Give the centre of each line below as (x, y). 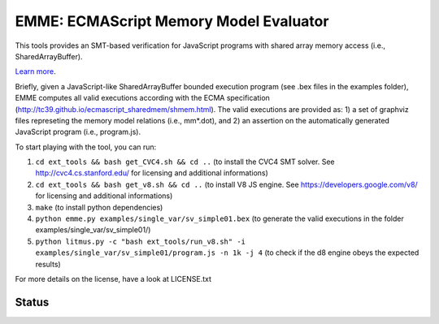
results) (48, 264)
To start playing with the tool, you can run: (86, 147)
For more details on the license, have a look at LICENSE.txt (113, 279)
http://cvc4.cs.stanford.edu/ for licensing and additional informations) (152, 173)
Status (32, 302)
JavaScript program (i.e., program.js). (78, 132)
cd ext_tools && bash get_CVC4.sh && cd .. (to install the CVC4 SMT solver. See (185, 162)
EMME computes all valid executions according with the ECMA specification (142, 98)
